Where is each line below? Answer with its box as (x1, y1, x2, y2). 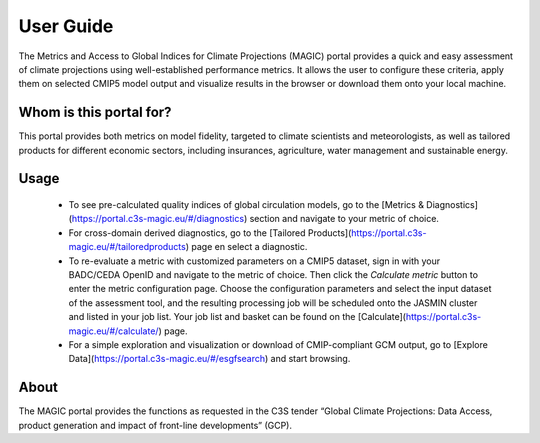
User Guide (18, 15, 114, 37)
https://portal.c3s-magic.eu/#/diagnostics (71, 213, 245, 225)
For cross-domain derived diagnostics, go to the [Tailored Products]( (68, 226, 352, 239)
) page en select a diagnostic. (185, 241, 308, 253)
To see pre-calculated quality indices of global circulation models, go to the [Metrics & (68, 199, 425, 211)
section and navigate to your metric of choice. (249, 213, 440, 225)
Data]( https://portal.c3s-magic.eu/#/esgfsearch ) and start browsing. (68, 353, 351, 365)
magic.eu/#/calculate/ (68, 325, 159, 337)
